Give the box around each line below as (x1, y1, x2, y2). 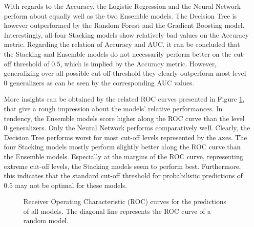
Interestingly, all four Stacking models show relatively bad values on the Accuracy (4, 29, 249, 40)
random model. (23, 215, 69, 226)
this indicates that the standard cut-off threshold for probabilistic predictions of (4, 170, 243, 181)
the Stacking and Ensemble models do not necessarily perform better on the (4, 48, 232, 59)
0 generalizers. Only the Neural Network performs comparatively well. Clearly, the (4, 123, 250, 133)
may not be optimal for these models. (15, 180, 127, 190)
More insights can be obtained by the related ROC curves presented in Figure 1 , (4, 94, 245, 104)
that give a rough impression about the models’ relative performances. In (4, 103, 223, 113)
